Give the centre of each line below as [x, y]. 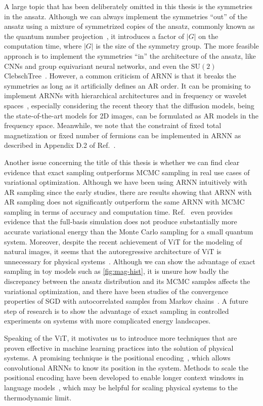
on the [208, 36]
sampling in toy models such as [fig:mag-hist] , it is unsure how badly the [116, 271]
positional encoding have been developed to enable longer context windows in [124, 377]
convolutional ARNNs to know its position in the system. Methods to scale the [126, 367]
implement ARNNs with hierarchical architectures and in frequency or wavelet [126, 95]
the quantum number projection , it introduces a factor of [94, 36]
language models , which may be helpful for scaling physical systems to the [121, 387]
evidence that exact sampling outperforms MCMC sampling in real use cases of [127, 172]
